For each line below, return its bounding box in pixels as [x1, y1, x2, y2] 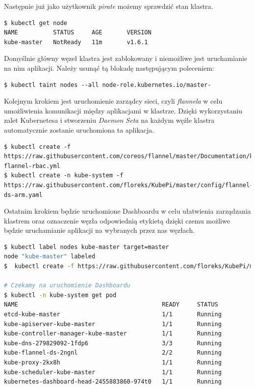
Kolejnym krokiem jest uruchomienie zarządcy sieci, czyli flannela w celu [4, 96, 223, 106]
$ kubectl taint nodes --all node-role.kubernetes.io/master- [4, 81, 211, 88]
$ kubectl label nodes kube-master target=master [4, 243, 169, 250]
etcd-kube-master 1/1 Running [4, 311, 222, 318]
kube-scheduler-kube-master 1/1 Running [4, 368, 222, 376]
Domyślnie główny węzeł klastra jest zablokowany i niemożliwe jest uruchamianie [4, 53, 248, 63]
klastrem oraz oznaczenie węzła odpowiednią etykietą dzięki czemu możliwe [4, 215, 230, 225]
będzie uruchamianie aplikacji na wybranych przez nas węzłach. [4, 225, 195, 235]
